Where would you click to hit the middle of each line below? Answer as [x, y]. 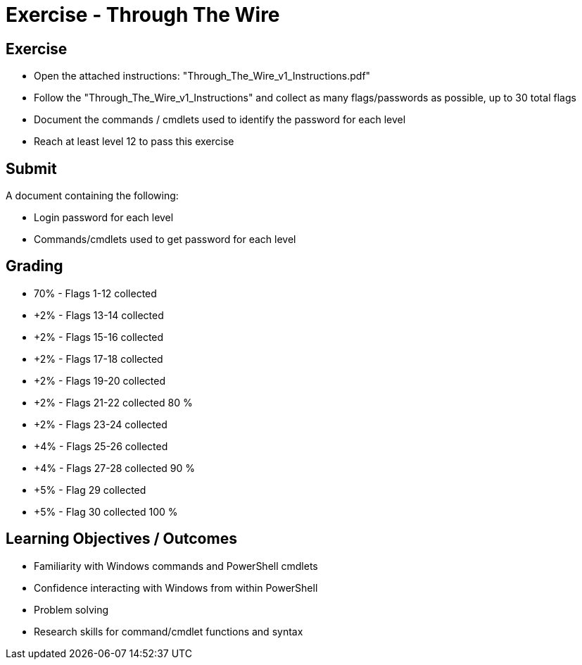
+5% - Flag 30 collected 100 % [106, 511]
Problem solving [71, 609]
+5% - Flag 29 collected [90, 490]
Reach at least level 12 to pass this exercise [134, 142]
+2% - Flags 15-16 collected [99, 337]
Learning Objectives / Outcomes [121, 539]
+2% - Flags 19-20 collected [100, 380]
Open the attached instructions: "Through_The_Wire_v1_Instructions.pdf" [202, 76]
